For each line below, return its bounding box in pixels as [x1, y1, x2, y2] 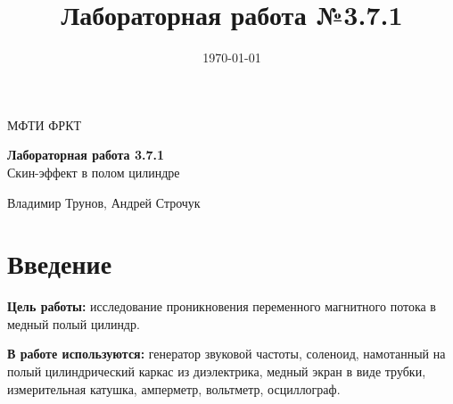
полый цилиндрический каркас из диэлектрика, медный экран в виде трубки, [7, 362, 426, 380]
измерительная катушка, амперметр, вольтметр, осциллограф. [7, 379, 341, 398]
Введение [7, 245, 112, 282]
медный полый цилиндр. [7, 314, 140, 333]
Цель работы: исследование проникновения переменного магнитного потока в [7, 297, 436, 316]
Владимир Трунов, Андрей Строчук [7, 193, 201, 211]
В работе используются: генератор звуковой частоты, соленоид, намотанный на [7, 344, 446, 363]
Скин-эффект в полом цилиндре [7, 162, 180, 181]
